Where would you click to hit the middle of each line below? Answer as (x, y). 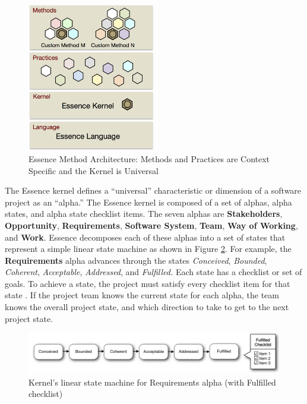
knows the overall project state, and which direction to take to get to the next (147, 307)
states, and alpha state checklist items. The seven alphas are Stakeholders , (144, 214)
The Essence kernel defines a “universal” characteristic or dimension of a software (153, 190)
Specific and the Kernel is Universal (94, 170)
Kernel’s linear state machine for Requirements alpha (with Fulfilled (152, 382)
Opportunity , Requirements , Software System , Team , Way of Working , (151, 225)
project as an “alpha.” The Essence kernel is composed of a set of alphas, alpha (148, 202)
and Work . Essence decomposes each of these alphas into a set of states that (145, 237)
